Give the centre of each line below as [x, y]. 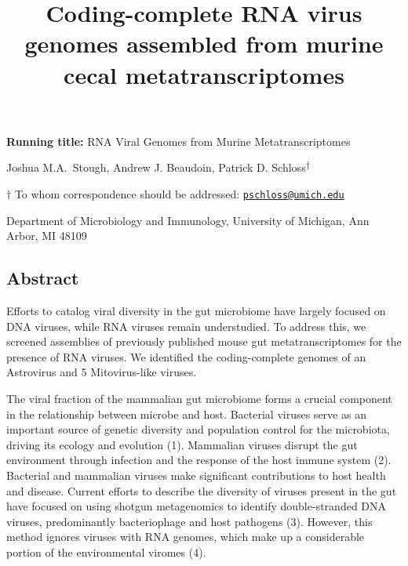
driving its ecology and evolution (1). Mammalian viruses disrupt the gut [182, 444]
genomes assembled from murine [204, 44]
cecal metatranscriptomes [204, 74]
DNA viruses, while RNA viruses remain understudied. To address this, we [186, 326]
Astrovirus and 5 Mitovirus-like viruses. [102, 372]
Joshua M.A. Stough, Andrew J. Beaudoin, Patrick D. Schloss [156, 167]
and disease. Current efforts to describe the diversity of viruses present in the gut [202, 490]
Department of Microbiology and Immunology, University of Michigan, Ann [188, 220]
